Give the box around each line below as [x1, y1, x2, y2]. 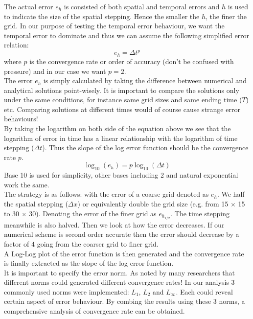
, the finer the [206, 11, 247, 21]
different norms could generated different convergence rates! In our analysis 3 [4, 277, 235, 287]
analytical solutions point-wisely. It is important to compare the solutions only [4, 85, 239, 95]
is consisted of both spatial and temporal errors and [64, 1, 220, 11]
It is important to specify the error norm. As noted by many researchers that [4, 267, 235, 277]
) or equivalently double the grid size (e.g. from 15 [77, 199, 229, 209]
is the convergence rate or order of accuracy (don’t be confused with [29, 56, 234, 66]
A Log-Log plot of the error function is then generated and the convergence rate [4, 248, 244, 258]
